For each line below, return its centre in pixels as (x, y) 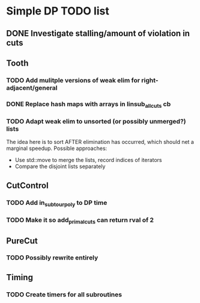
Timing (20, 277)
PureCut (22, 241)
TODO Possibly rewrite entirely (52, 258)
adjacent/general (32, 87)
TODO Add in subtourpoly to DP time (57, 203)
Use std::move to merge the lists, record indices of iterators (88, 160)
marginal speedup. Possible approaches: (57, 148)
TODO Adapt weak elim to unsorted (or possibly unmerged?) (96, 121)
